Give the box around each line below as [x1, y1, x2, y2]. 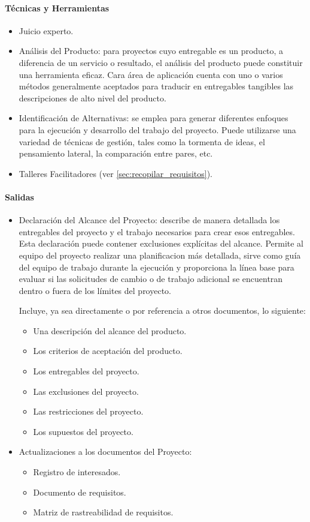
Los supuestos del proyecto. [33, 425, 133, 437]
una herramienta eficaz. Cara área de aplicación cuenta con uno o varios [19, 68, 283, 80]
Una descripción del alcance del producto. [33, 324, 187, 337]
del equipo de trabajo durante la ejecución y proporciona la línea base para [19, 260, 294, 273]
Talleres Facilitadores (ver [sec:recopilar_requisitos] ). [19, 167, 213, 179]
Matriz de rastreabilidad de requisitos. [33, 506, 174, 518]
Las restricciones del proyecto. [33, 405, 144, 418]
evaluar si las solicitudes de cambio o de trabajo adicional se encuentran [19, 272, 283, 285]
